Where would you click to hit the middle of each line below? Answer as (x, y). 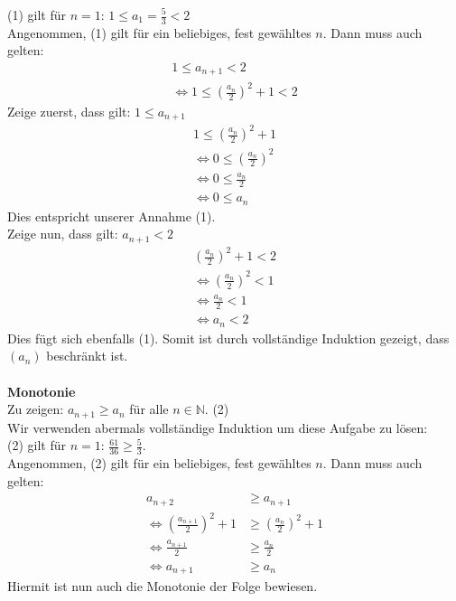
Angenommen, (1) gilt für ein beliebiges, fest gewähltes (159, 32)
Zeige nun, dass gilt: (63, 234)
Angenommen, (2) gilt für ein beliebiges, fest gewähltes (159, 463)
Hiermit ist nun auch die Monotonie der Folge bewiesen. (163, 586)
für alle (149, 409)
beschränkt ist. (87, 356)
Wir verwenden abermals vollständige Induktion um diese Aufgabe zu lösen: (218, 427)
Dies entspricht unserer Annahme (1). (112, 216)
